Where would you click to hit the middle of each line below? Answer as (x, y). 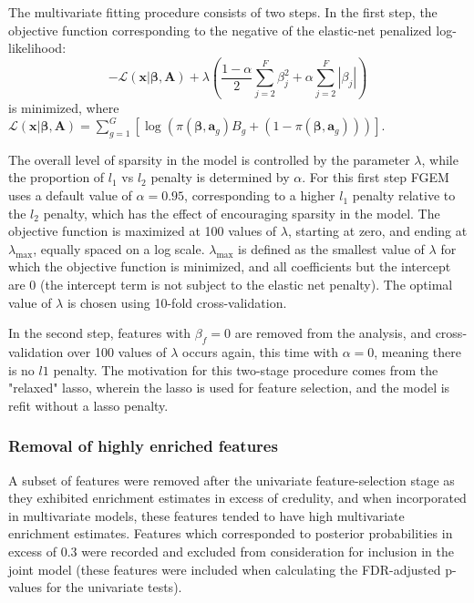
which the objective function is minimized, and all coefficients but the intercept (230, 266)
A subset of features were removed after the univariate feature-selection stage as (232, 480)
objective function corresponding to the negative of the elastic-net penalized (220, 30)
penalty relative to (404, 195)
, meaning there (417, 352)
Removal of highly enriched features (143, 446)
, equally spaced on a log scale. (119, 248)
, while (440, 159)
